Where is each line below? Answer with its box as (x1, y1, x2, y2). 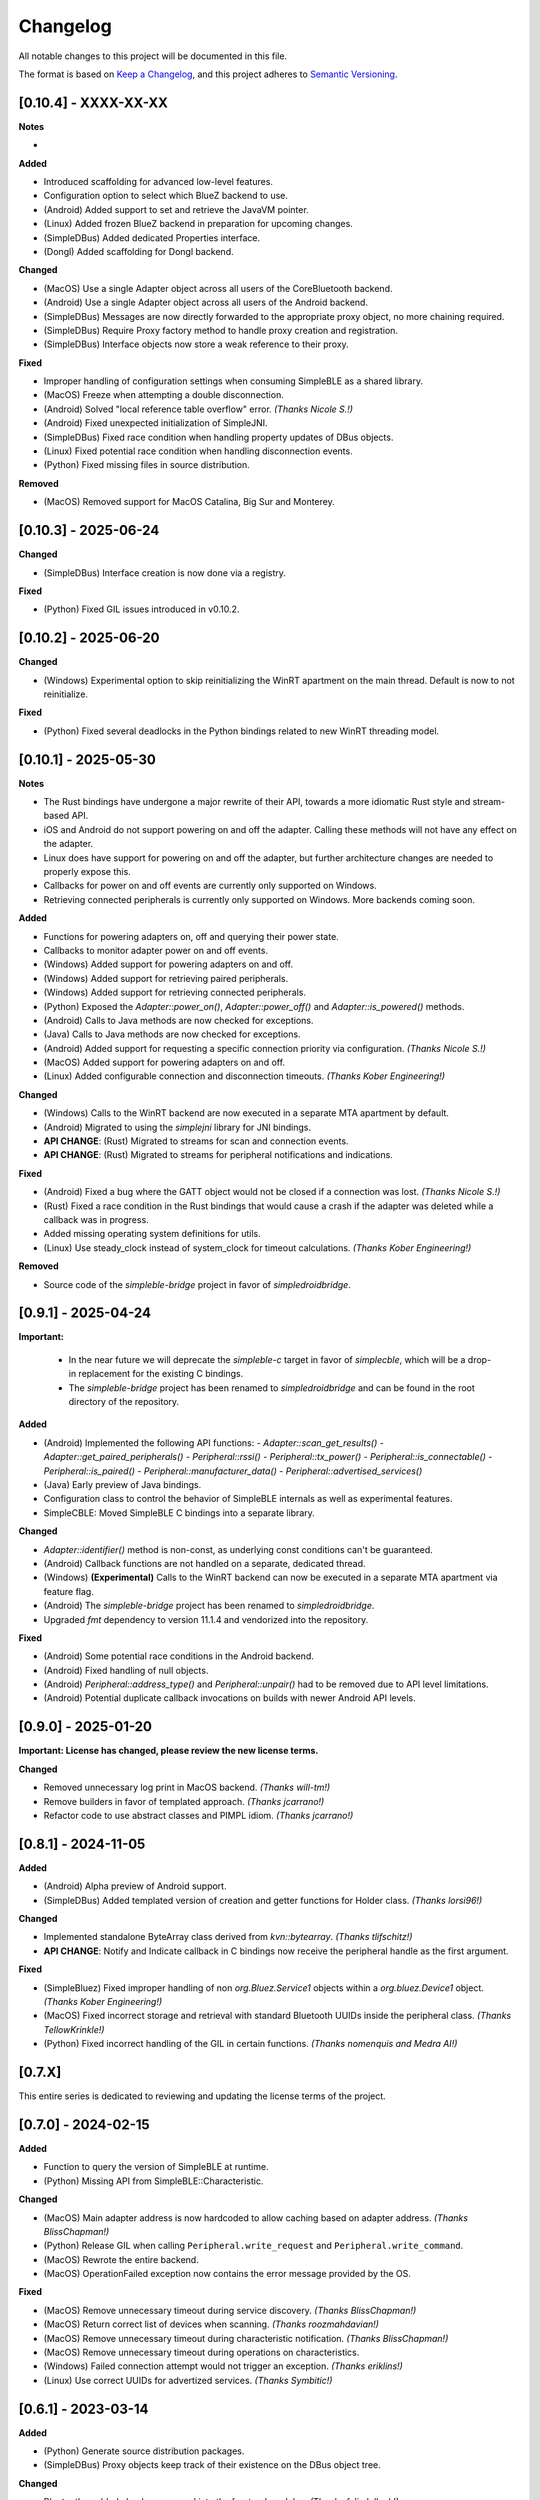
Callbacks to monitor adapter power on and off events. (43, 944, 269, 956)
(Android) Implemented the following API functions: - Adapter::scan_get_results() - (43, 1436, 384, 1449)
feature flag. (43, 1585, 94, 1597)
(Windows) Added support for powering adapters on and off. (43, 958, 294, 970)
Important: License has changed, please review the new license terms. (18, 1745, 319, 1757)
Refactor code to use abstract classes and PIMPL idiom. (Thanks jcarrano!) (43, 1809, 354, 1821)
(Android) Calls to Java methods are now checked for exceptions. (43, 1014, 314, 1026)
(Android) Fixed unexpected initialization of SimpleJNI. (43, 417, 269, 429)
